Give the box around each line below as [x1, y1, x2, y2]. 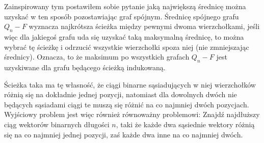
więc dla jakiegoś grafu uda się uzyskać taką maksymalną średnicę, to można [4, 31, 244, 42]
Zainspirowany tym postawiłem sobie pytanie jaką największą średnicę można [4, 1, 246, 11]
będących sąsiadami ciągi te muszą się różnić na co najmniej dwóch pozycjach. [4, 99, 249, 109]
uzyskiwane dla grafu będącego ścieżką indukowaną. [4, 62, 166, 72]
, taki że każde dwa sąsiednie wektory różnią [116, 119, 255, 129]
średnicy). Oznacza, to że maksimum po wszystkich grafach [4, 51, 190, 62]
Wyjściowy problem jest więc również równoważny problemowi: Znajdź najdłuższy [4, 109, 260, 120]
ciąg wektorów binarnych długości [4, 119, 110, 129]
